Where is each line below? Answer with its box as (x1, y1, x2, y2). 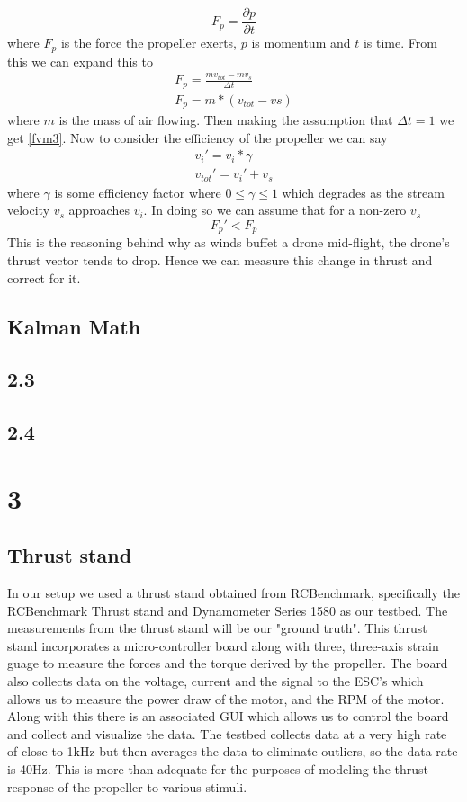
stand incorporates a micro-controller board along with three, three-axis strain (7, 636, 439, 655)
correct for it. (7, 268, 81, 287)
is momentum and (251, 33, 351, 52)
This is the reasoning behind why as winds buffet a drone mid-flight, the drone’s (7, 233, 450, 252)
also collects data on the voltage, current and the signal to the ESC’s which (7, 672, 424, 691)
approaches (68, 200, 130, 219)
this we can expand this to (7, 51, 153, 70)
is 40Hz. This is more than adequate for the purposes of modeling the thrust (7, 760, 429, 779)
